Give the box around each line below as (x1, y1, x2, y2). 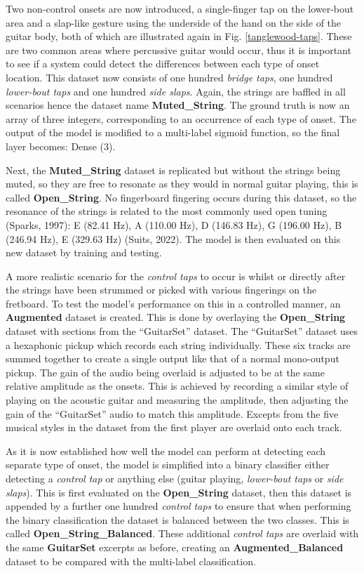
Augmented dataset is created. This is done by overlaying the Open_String (6, 310, 346, 324)
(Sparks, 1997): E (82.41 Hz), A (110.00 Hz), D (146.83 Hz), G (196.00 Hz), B (6, 217, 342, 232)
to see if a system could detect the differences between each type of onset (6, 56, 320, 71)
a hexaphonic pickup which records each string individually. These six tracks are (6, 337, 351, 352)
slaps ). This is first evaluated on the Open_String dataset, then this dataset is (6, 485, 352, 499)
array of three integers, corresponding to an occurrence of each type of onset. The (6, 111, 356, 126)
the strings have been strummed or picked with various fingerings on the (6, 282, 317, 297)
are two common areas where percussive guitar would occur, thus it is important (6, 42, 351, 57)
